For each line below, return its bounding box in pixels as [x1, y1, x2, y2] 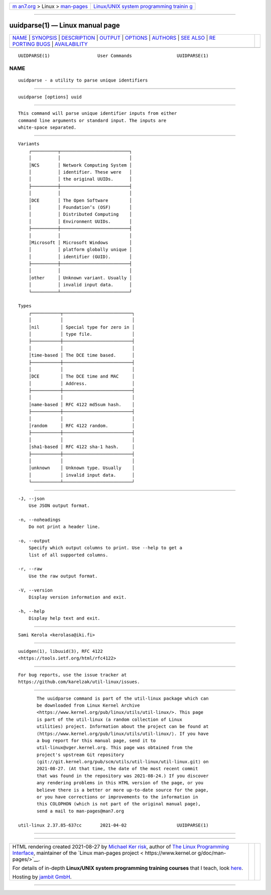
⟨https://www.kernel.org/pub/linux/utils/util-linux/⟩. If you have [37, 730, 209, 736]
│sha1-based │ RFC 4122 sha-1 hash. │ [28, 444, 135, 450]
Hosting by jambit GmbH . [12, 873, 72, 880]
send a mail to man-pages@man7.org [37, 808, 124, 814]
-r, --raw [18, 566, 42, 572]
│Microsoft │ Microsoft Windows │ [28, 240, 132, 245]
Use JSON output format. [28, 502, 90, 508]
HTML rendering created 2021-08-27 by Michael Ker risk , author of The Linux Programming [12, 843, 229, 850]
